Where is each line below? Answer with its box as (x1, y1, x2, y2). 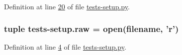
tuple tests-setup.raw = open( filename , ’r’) (4, 22, 179, 34)
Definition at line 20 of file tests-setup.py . (4, 1, 130, 11)
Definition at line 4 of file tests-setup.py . (4, 41, 126, 52)
